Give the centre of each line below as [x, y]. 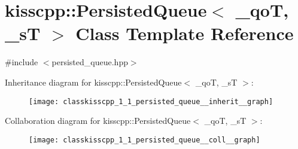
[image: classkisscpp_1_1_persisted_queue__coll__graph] [145, 140]
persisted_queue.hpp [90, 62]
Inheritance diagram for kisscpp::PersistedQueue [93, 82]
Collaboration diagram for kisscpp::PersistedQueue [98, 121]
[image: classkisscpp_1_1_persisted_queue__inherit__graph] [151, 101]
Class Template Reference [185, 33]
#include [22, 62]
